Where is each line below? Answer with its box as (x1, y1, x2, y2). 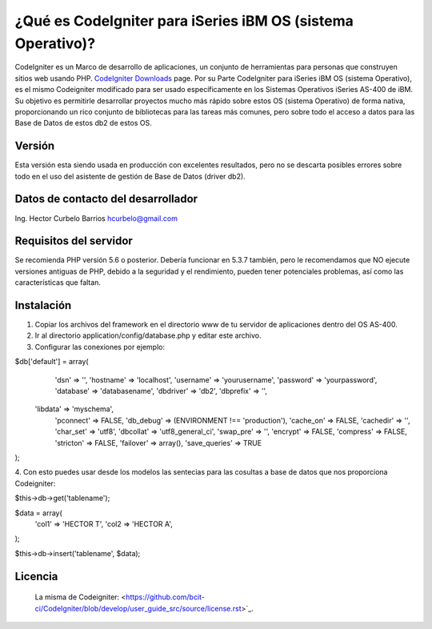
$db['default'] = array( (14, 357, 89, 367)
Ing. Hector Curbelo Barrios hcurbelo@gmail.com (14, 213, 178, 223)
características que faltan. (14, 278, 102, 287)
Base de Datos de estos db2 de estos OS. (14, 118, 152, 128)
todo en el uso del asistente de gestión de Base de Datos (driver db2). (14, 171, 246, 181)
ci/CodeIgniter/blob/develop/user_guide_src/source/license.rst (34, 603, 242, 613)
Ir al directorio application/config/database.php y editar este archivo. (34, 331, 262, 340)
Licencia (14, 569, 58, 583)
